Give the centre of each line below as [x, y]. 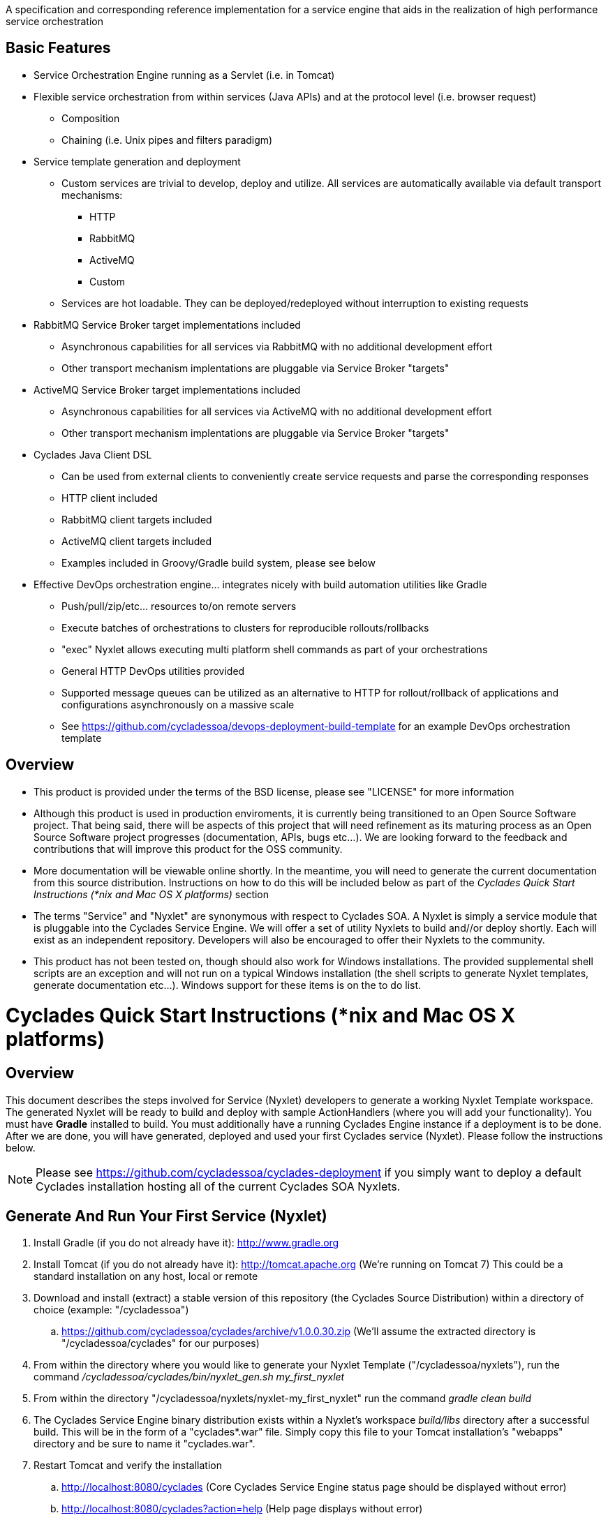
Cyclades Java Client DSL [93, 454]
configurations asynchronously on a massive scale [178, 704]
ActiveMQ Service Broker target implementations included [167, 389]
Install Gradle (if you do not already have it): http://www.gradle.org [186, 1243]
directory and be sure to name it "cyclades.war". [144, 1444]
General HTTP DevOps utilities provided [153, 671]
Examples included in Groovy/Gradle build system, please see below [219, 562]
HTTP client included [110, 498]
